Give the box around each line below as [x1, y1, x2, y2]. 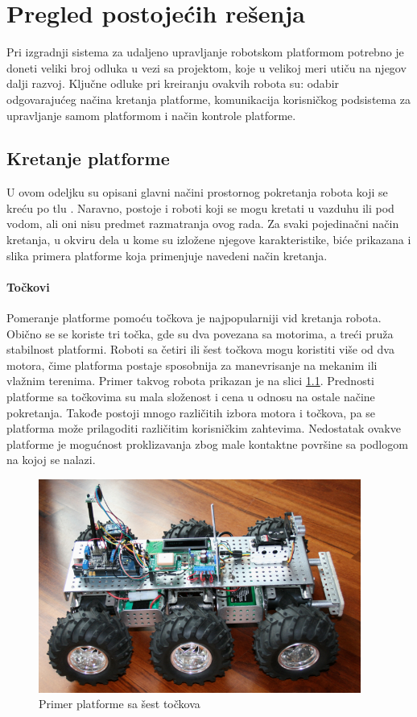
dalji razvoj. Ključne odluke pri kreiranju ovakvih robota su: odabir [6, 75, 340, 92]
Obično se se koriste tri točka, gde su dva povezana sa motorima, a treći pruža [6, 325, 394, 342]
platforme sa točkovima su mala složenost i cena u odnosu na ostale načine [6, 388, 375, 405]
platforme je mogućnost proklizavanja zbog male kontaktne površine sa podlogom [6, 435, 408, 452]
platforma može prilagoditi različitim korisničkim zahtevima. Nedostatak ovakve [6, 420, 401, 437]
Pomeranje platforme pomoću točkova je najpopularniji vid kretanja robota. [6, 309, 382, 326]
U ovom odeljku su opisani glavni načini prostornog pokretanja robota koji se [6, 184, 388, 201]
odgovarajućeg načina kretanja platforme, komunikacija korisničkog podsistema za [6, 90, 411, 107]
